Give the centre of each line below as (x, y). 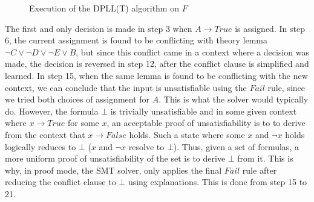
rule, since (286, 87)
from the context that (45, 134)
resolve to (146, 146)
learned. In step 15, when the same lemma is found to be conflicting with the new (156, 75)
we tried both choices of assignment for (77, 99)
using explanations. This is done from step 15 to (218, 182)
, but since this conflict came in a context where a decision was (192, 52)
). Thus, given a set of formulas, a (236, 146)
